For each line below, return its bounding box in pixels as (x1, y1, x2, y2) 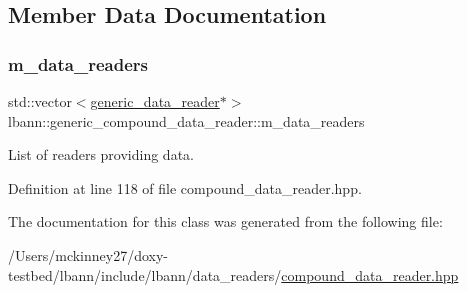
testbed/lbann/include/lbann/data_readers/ (8, 264, 282, 285)
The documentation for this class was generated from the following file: (8, 211, 443, 232)
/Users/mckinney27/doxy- (8, 244, 169, 265)
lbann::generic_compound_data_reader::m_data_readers (8, 110, 365, 131)
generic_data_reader (90, 91, 220, 111)
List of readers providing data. (8, 144, 194, 165)
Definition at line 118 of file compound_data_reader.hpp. (8, 177, 362, 198)
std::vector (8, 91, 72, 111)
